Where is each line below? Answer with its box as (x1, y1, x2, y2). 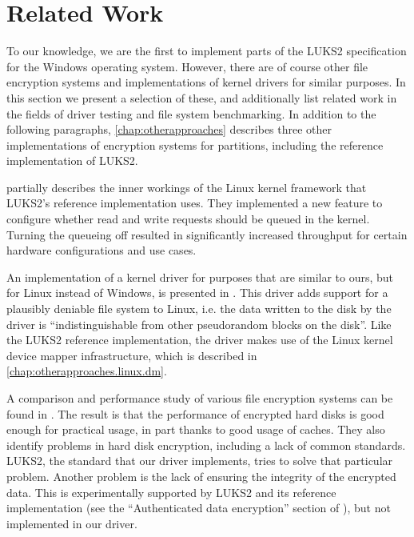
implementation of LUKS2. (6, 152, 138, 169)
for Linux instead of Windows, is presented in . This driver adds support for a (6, 284, 388, 301)
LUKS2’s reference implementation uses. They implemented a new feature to (6, 194, 383, 211)
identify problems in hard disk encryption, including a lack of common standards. (6, 436, 406, 453)
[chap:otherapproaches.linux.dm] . (6, 363, 167, 379)
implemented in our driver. (6, 515, 137, 531)
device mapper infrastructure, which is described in (6, 347, 257, 363)
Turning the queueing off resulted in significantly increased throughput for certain (6, 226, 408, 242)
